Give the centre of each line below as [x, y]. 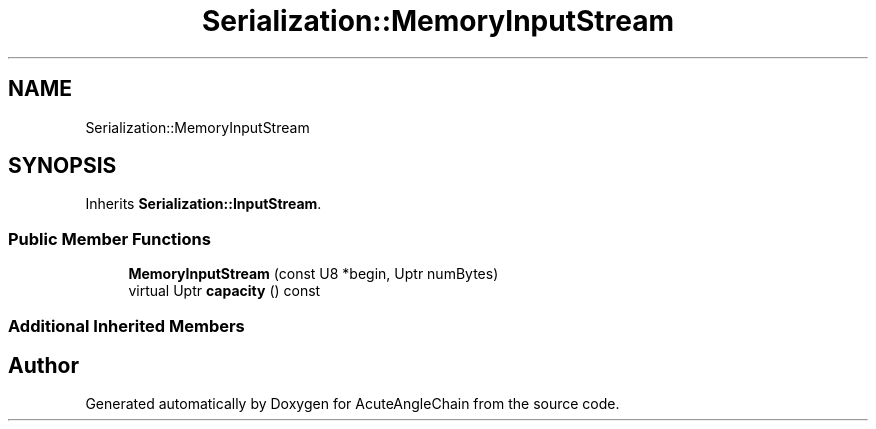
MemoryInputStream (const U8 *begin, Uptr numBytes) [313, 274]
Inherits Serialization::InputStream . [203, 204]
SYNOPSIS [62, 166]
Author [43, 365]
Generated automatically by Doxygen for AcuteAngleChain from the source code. [352, 404]
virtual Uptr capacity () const [224, 291]
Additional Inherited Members [126, 325]
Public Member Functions [109, 238]
